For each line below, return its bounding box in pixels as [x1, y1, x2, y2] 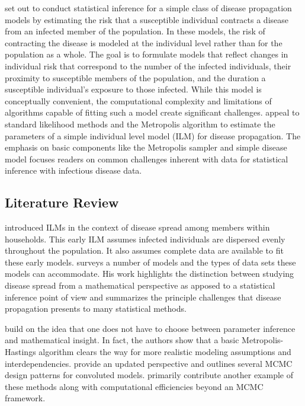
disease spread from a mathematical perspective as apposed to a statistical [5, 279, 275, 292]
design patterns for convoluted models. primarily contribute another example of [5, 369, 294, 381]
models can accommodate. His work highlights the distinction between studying [5, 267, 294, 280]
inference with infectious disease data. [5, 164, 142, 177]
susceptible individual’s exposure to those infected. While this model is [5, 83, 262, 95]
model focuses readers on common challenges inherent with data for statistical [5, 152, 288, 165]
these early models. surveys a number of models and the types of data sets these [5, 255, 296, 268]
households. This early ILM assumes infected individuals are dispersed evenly [5, 232, 285, 245]
